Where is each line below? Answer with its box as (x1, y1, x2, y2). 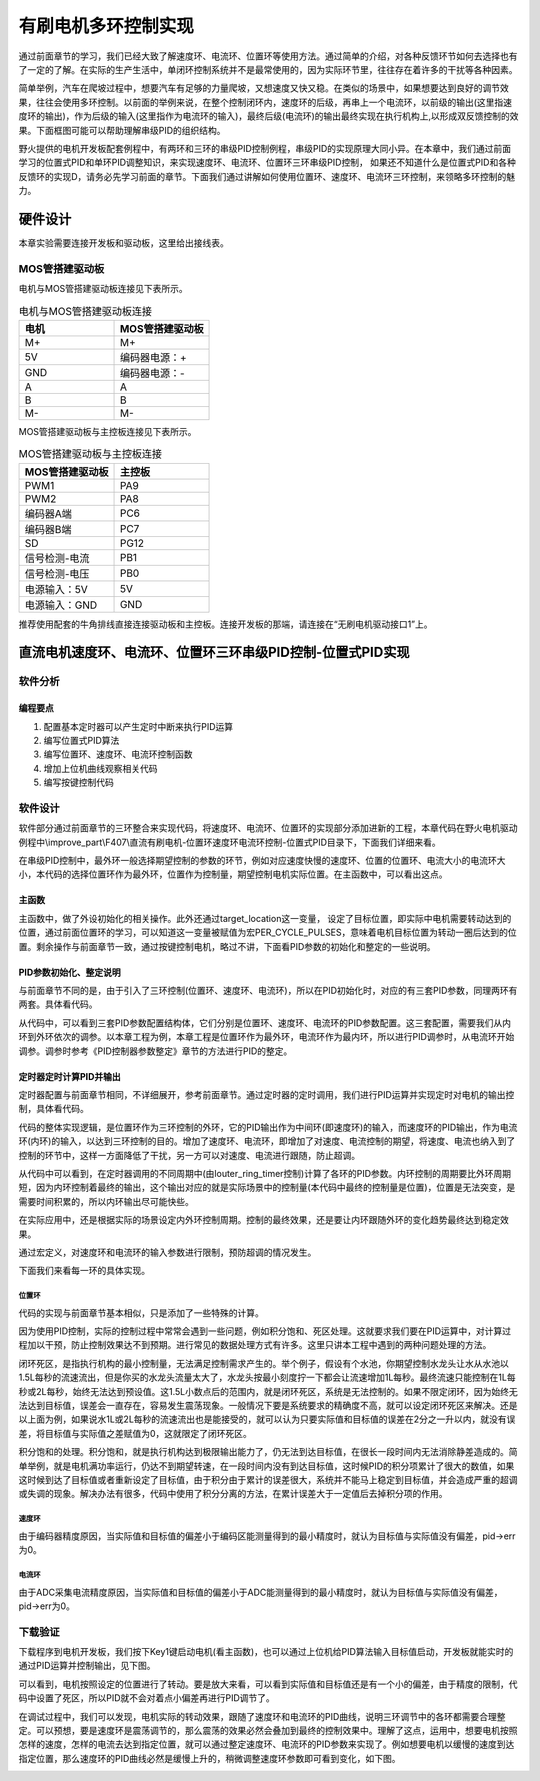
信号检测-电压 (24, 566, 90, 580)
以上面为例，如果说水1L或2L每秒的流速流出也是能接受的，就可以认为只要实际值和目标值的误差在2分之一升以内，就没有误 (18, 1413, 516, 1425)
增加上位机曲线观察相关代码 (43, 762, 158, 774)
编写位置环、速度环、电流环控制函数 (43, 748, 193, 760)
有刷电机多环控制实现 (18, 15, 195, 37)
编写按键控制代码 (43, 776, 114, 789)
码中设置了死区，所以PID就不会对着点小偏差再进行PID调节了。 (18, 1692, 275, 1704)
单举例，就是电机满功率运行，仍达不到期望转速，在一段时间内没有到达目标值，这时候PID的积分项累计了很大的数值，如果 (18, 1460, 515, 1472)
